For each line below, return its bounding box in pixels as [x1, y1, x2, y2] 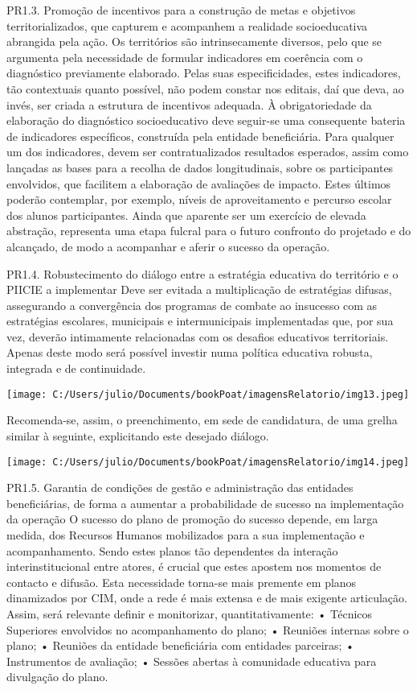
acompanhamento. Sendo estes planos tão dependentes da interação [6, 542, 338, 559]
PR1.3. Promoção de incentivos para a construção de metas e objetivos [6, 2, 356, 18]
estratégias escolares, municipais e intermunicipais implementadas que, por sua [6, 312, 394, 329]
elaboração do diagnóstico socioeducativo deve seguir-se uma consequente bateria [6, 112, 406, 129]
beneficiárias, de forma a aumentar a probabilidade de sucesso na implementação [6, 494, 404, 511]
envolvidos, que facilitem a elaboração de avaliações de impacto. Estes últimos [6, 175, 391, 192]
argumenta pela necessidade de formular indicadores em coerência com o [6, 48, 363, 65]
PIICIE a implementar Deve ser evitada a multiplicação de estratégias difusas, [6, 281, 392, 298]
